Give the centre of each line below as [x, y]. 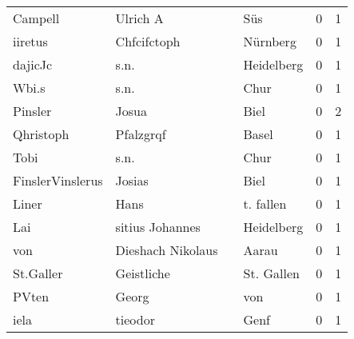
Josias [132, 180]
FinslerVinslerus [58, 180]
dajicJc [33, 64]
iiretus [30, 41]
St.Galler [38, 273]
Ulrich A [139, 18]
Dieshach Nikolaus [167, 250]
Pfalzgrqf [141, 134]
